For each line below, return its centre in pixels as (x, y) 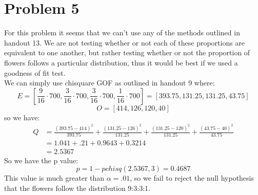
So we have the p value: (41, 160)
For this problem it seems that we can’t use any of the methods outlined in (122, 32)
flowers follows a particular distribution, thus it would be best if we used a (121, 62)
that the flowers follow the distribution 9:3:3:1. (77, 188)
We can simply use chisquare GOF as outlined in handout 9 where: (110, 83)
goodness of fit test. (35, 72)
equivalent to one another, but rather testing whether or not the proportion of (127, 52)
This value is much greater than (54, 178)
